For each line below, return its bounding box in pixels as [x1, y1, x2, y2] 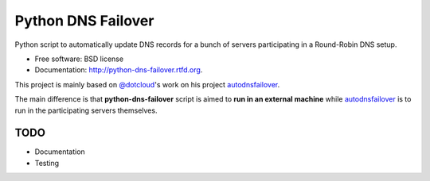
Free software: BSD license [34, 54, 123, 64]
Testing [34, 158, 60, 168]
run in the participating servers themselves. [14, 106, 158, 115]
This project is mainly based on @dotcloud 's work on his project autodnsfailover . [14, 79, 280, 89]
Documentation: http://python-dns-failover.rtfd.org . [34, 65, 203, 75]
